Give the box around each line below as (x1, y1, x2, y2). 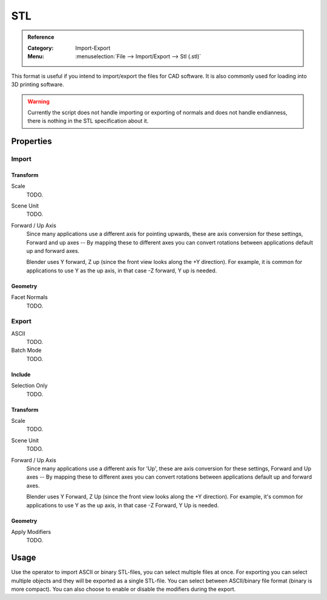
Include (11, 371, 31, 378)
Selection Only (11, 382, 48, 389)
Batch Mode (11, 346, 42, 354)
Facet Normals (11, 294, 48, 301)
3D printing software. (11, 81, 64, 88)
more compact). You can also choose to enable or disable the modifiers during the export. (11, 585, 236, 593)
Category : (27, 44, 54, 52)
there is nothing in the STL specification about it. (27, 117, 149, 124)
